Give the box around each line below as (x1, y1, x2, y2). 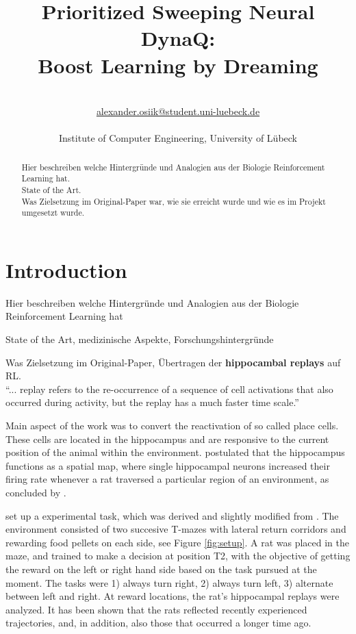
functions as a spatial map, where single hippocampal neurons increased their (5, 458, 330, 472)
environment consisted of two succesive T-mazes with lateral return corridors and (5, 522, 346, 536)
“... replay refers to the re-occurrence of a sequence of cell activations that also (5, 381, 333, 396)
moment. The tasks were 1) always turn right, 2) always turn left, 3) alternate (5, 575, 333, 589)
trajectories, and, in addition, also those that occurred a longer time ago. (5, 616, 311, 630)
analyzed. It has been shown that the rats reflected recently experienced (5, 602, 307, 616)
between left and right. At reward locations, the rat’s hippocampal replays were (5, 589, 340, 603)
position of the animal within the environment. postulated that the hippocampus (5, 445, 345, 459)
